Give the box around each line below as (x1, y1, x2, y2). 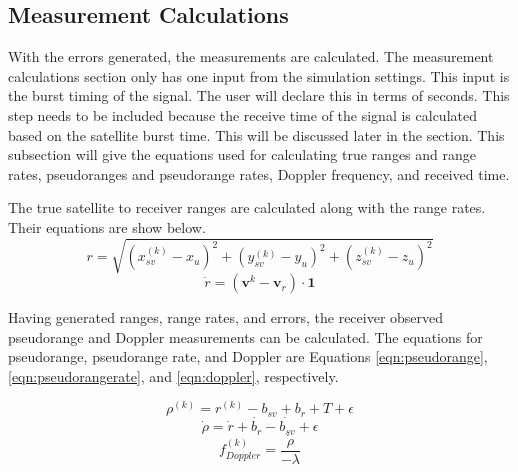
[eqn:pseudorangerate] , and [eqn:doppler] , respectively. (8, 365, 339, 386)
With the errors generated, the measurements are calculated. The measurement (8, 46, 494, 67)
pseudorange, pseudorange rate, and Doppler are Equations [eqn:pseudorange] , (8, 346, 488, 367)
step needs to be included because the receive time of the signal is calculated (8, 104, 477, 125)
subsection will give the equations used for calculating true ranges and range (8, 144, 476, 165)
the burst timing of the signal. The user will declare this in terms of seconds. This (8, 85, 510, 106)
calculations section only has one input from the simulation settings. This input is (8, 65, 510, 86)
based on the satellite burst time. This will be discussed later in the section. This (8, 124, 505, 145)
